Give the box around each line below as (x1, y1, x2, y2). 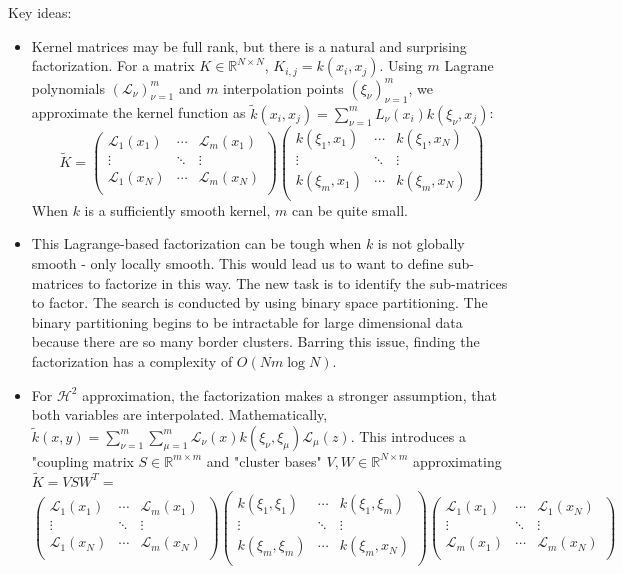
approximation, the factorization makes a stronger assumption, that (82, 384, 497, 405)
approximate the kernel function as (31, 102, 246, 123)
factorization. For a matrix (31, 55, 195, 76)
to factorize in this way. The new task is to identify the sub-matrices (87, 272, 508, 293)
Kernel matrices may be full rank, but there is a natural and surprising (31, 35, 467, 56)
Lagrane (444, 55, 494, 76)
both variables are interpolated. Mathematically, (31, 404, 328, 425)
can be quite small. (291, 199, 408, 220)
